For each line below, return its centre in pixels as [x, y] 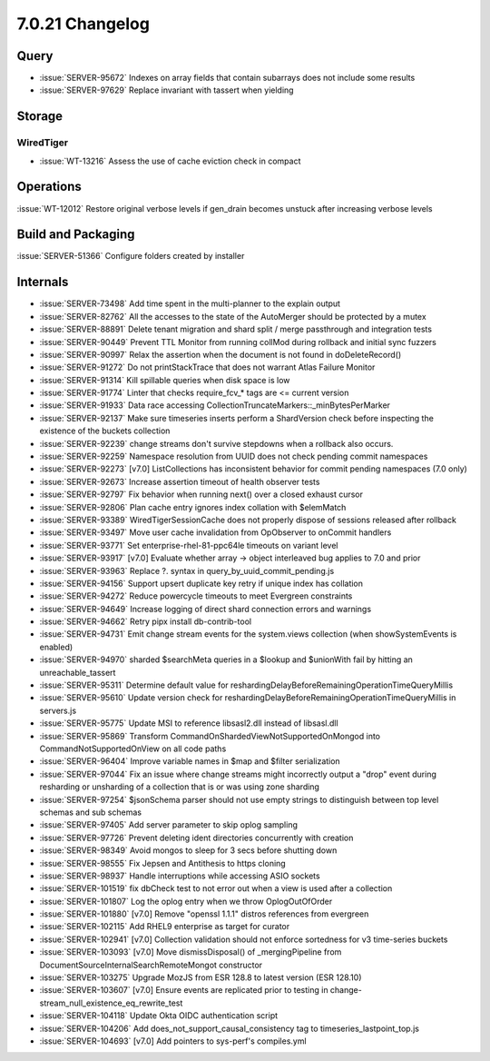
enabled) [56, 647]
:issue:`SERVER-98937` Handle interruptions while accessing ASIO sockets [180, 876]
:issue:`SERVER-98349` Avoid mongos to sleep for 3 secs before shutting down [188, 850]
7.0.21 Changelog [83, 24]
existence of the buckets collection [105, 431]
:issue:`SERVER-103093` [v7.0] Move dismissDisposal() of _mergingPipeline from [191, 952]
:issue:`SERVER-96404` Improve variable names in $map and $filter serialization [190, 761]
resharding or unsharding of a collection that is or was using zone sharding [179, 787]
